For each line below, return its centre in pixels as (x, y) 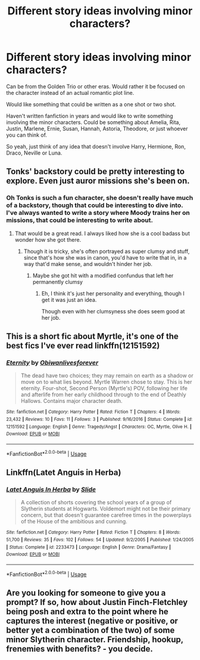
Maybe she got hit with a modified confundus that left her (103, 275)
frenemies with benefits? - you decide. (80, 649)
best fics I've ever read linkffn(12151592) (83, 346)
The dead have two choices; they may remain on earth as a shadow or (107, 376)
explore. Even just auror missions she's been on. (98, 181)
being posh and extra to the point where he (87, 611)
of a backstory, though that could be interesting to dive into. (95, 205)
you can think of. (27, 135)
